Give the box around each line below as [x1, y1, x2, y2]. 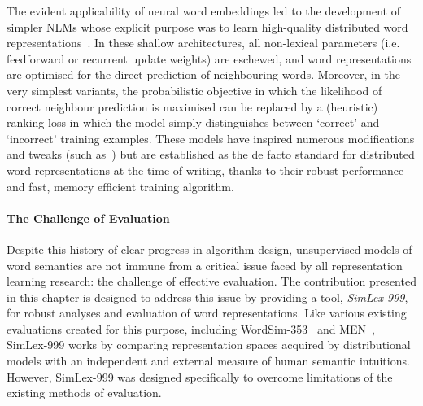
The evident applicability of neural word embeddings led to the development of [7, 2, 400, 19]
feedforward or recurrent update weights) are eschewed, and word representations [7, 50, 412, 67]
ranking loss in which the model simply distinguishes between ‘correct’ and [7, 114, 380, 131]
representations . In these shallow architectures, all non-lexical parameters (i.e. [7, 34, 400, 51]
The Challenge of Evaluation [7, 209, 170, 226]
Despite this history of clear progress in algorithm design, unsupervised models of [7, 240, 412, 257]
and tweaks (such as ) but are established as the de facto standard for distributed [7, 146, 415, 163]
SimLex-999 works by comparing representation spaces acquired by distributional [7, 336, 411, 353]
